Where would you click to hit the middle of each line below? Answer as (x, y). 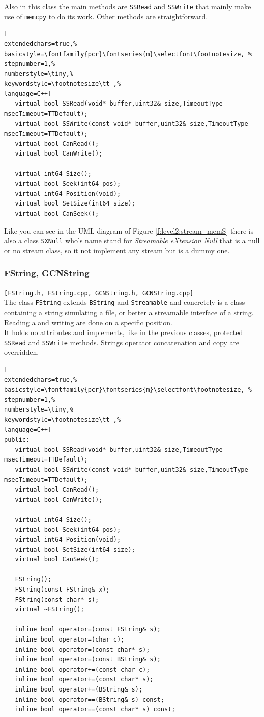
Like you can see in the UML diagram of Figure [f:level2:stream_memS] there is (129, 230)
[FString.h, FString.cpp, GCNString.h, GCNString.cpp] (99, 293)
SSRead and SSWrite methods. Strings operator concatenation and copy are (122, 342)
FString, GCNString (47, 273)
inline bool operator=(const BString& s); (88, 660)
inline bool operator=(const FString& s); (88, 630)
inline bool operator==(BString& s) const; (90, 699)
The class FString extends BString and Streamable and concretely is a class (125, 302)
